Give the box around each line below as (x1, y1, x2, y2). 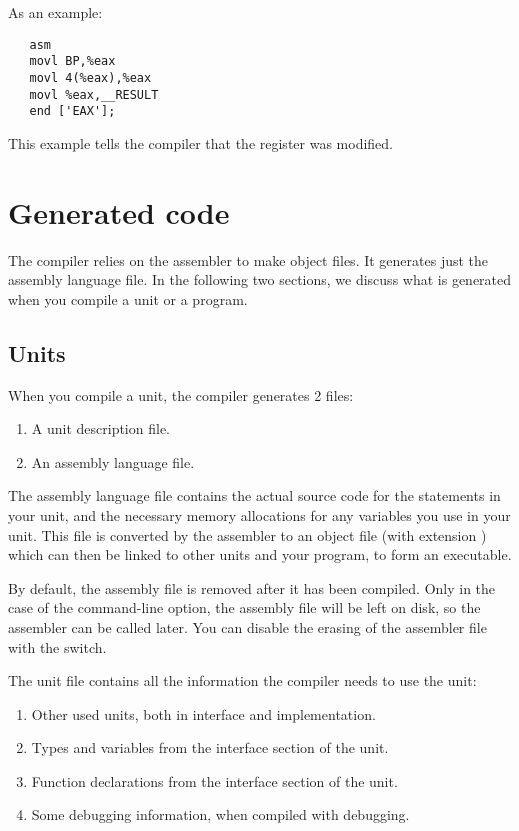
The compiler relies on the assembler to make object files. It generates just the (8, 249, 489, 270)
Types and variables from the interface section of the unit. (31, 737, 389, 758)
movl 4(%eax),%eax (29, 70, 152, 85)
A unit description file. (31, 418, 170, 439)
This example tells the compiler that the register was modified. (8, 132, 393, 153)
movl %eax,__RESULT (29, 87, 159, 102)
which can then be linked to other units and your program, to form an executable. (8, 544, 512, 565)
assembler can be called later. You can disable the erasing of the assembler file (8, 616, 487, 637)
